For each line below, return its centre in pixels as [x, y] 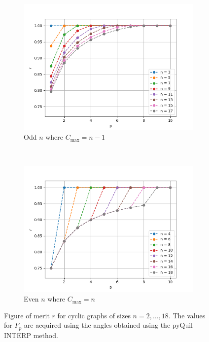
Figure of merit [27, 315]
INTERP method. [31, 335]
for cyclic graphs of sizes [94, 315]
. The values [187, 315]
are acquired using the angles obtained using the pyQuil [108, 325]
